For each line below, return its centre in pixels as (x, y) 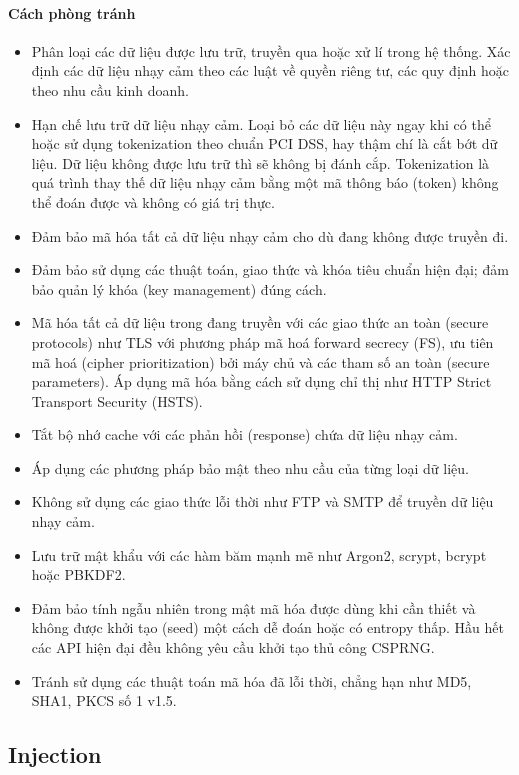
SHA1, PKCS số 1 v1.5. (104, 700)
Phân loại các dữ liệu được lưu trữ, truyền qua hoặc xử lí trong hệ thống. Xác (271, 50)
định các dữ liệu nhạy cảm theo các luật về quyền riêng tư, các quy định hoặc (270, 70)
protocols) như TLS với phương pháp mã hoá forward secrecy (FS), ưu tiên (262, 341)
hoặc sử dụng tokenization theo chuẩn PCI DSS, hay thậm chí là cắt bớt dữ (264, 143)
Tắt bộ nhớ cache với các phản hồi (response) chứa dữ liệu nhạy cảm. (244, 434)
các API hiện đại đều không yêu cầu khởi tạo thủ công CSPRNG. (233, 647)
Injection (55, 754)
